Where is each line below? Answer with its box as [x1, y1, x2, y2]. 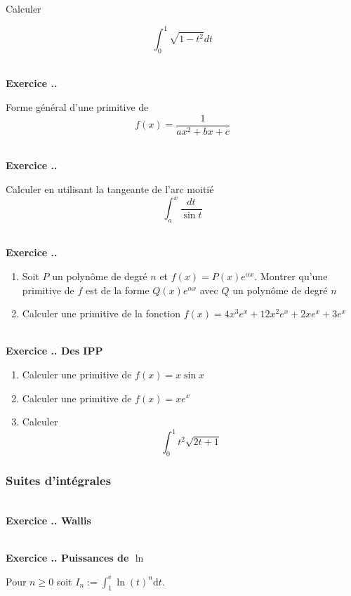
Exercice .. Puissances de [6, 550, 129, 565]
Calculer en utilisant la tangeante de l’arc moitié [6, 181, 214, 196]
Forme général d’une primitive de [6, 100, 149, 114]
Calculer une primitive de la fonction [22, 306, 181, 321]
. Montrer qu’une [254, 269, 328, 283]
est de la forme [85, 282, 150, 297]
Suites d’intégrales [6, 471, 112, 489]
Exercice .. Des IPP [6, 343, 103, 358]
